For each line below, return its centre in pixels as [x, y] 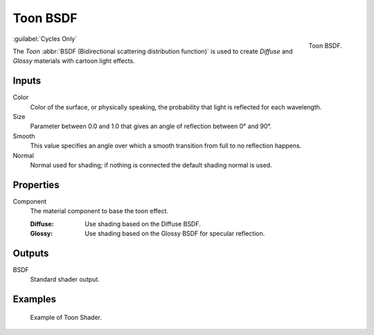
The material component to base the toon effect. [99, 211]
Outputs [31, 253]
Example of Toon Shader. [66, 317]
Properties [36, 184]
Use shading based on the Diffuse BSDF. [143, 224]
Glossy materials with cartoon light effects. [74, 61]
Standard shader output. [65, 280]
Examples [35, 299]
